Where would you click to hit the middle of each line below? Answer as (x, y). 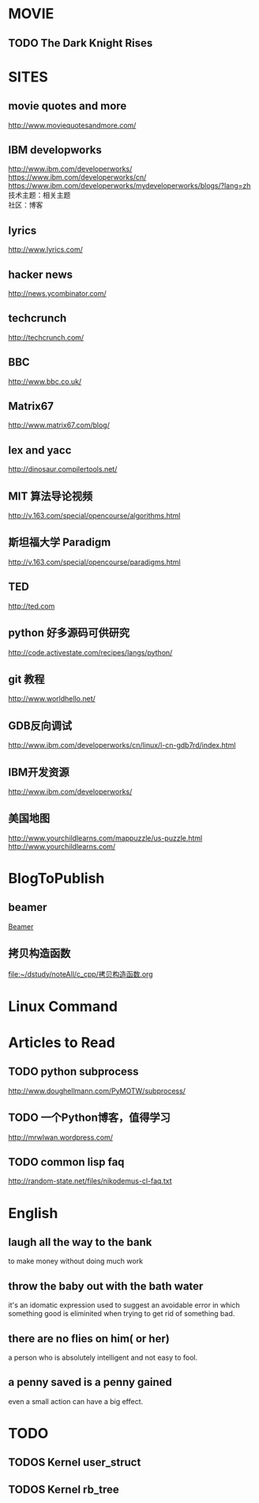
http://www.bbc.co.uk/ (45, 381)
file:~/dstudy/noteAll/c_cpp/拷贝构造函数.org (81, 974)
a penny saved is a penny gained (90, 1382)
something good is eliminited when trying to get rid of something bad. (122, 1314)
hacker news (41, 274)
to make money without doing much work (76, 1261)
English (33, 1213)
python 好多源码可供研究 (69, 633)
